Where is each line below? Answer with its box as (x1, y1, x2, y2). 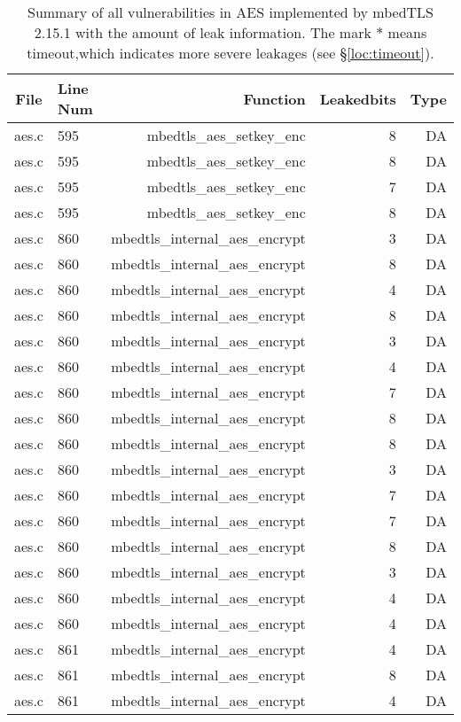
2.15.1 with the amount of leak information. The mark (34, 22, 371, 43)
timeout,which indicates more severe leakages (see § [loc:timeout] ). (27, 43, 434, 63)
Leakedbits (319, 88, 396, 109)
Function (243, 88, 306, 109)
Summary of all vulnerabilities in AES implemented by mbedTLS (27, 2, 434, 22)
